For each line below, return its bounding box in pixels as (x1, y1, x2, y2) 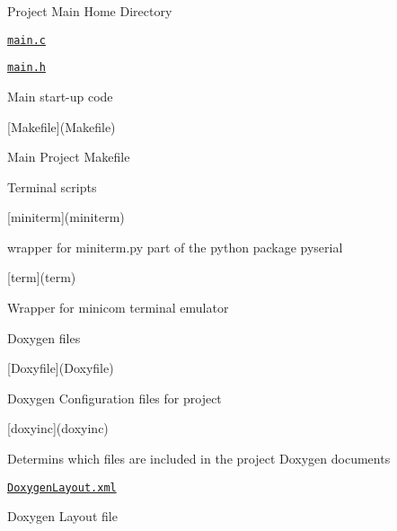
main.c (7, 33, 46, 47)
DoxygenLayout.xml (7, 481, 117, 494)
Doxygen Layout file (7, 507, 118, 526)
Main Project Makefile (7, 147, 130, 166)
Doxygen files (7, 328, 81, 347)
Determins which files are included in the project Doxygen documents (7, 449, 391, 468)
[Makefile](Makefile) (7, 117, 116, 136)
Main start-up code (7, 86, 113, 105)
